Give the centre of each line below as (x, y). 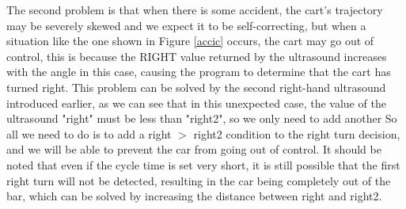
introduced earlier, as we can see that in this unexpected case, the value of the (196, 103)
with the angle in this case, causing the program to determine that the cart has (199, 72)
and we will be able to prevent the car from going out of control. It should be (194, 149)
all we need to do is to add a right (89, 133)
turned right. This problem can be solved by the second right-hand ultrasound (196, 87)
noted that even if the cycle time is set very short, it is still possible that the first (203, 164)
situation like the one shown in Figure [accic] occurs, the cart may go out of (190, 41)
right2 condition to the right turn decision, (297, 133)
